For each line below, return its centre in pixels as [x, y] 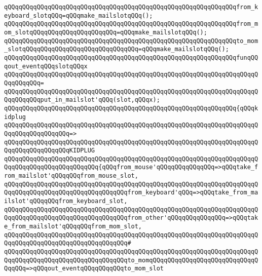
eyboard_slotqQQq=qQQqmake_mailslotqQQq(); [79, 15]
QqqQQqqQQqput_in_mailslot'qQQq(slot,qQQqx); [82, 100]
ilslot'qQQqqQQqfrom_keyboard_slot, [66, 201]
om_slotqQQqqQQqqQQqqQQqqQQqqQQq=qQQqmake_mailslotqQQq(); [106, 32]
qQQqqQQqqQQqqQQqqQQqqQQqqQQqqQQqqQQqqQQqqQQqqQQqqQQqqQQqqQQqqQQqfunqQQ [131, 57]
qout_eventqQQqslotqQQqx [46, 66]
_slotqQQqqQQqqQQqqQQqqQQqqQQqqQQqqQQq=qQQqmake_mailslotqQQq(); [117, 49]
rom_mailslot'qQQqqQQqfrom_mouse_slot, [71, 176]
